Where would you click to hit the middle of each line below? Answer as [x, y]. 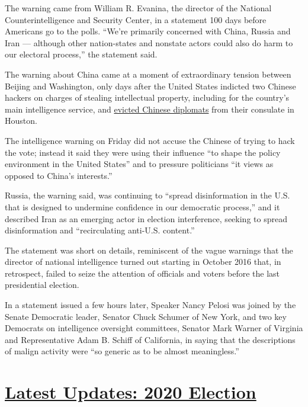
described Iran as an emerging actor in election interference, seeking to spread [146, 218]
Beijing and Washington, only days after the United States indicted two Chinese [150, 86]
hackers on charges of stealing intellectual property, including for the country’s [147, 97]
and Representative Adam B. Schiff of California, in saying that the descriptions [150, 339]
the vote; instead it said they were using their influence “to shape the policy [143, 152]
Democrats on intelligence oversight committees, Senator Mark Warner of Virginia [154, 328]
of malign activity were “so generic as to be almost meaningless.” [122, 351]
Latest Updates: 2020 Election [131, 392]
